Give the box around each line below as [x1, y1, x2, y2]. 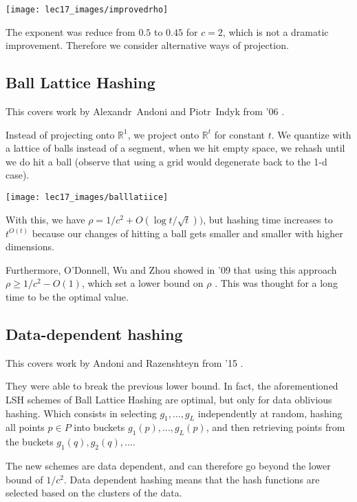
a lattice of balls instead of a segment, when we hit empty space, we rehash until [6, 141, 345, 155]
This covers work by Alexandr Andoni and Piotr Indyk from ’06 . [6, 104, 285, 119]
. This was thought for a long [215, 276, 338, 290]
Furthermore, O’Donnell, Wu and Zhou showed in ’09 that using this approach [6, 262, 337, 277]
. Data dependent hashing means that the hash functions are [63, 472, 320, 486]
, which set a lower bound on [81, 276, 204, 290]
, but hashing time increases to [203, 212, 333, 226]
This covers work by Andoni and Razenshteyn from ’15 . [6, 355, 244, 370]
